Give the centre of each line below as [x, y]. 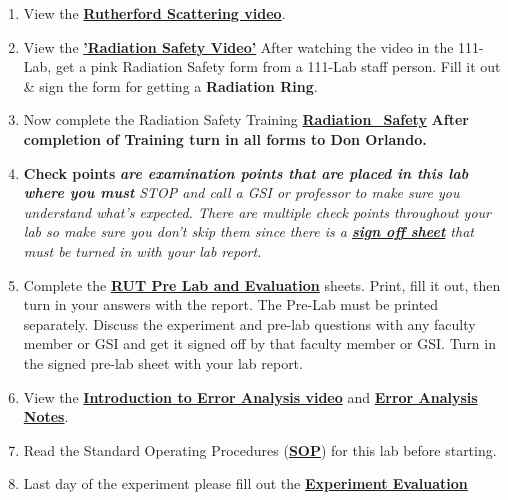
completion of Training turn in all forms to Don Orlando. [225, 138]
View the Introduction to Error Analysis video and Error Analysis [250, 396]
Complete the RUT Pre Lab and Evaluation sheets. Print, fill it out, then [262, 284]
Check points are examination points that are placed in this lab [246, 172]
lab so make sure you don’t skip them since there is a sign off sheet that [248, 231]
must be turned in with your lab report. [142, 250]
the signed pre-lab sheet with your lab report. [163, 362]
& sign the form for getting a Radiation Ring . [170, 85]
